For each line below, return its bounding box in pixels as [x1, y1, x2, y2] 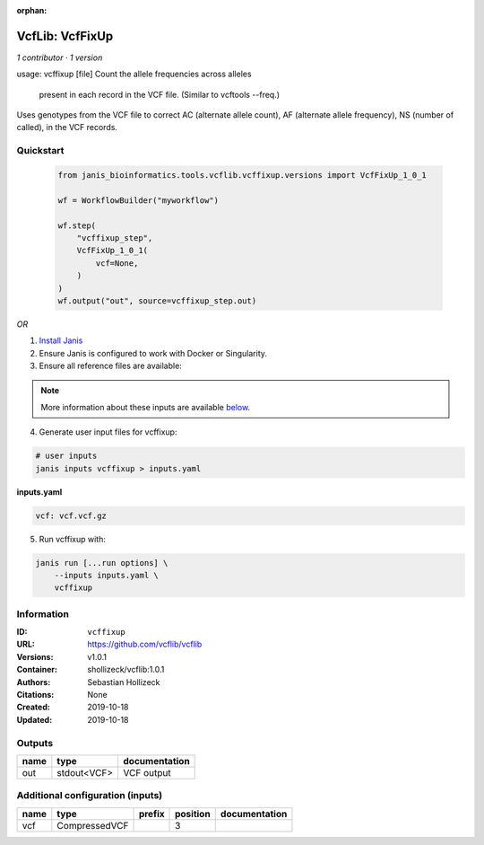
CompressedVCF [56, 819, 129, 832]
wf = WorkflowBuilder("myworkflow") [57, 195, 220, 206]
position [175, 807, 211, 820]
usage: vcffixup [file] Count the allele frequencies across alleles [16, 68, 252, 80]
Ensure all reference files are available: [39, 360, 183, 372]
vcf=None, [95, 258, 139, 268]
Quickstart [16, 145, 65, 157]
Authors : [16, 676, 51, 687]
